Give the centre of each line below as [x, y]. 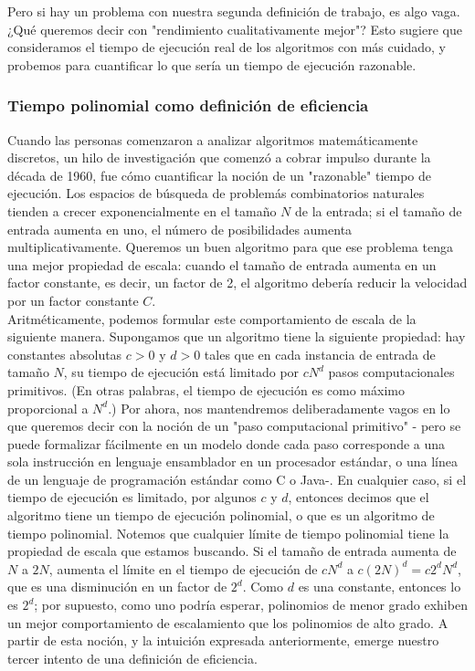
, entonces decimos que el [359, 497]
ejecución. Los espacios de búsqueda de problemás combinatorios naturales [216, 193]
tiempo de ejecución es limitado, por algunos [132, 497]
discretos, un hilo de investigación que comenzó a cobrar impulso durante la [219, 157]
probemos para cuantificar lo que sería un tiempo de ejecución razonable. [212, 64]
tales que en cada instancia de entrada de [320, 354]
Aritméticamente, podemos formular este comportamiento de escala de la [212, 318]
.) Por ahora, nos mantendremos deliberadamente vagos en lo [279, 408]
